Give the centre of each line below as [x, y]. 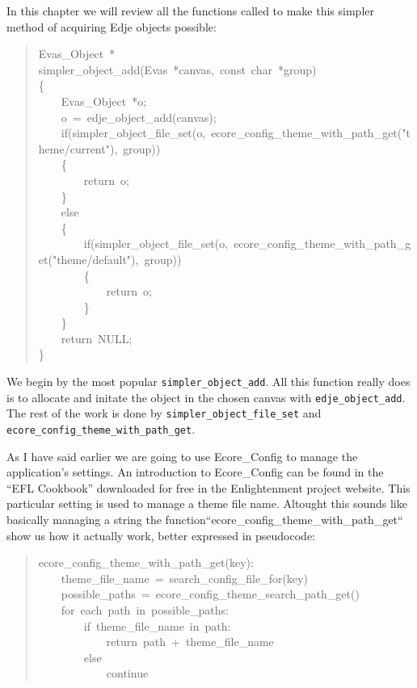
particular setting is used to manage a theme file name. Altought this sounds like [207, 503]
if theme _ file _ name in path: [157, 625]
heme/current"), [78, 148]
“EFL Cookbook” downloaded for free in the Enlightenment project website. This [208, 487]
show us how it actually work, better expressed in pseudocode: [161, 535]
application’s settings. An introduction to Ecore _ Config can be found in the [195, 472]
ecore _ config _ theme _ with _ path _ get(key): [146, 562]
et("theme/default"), [88, 259]
